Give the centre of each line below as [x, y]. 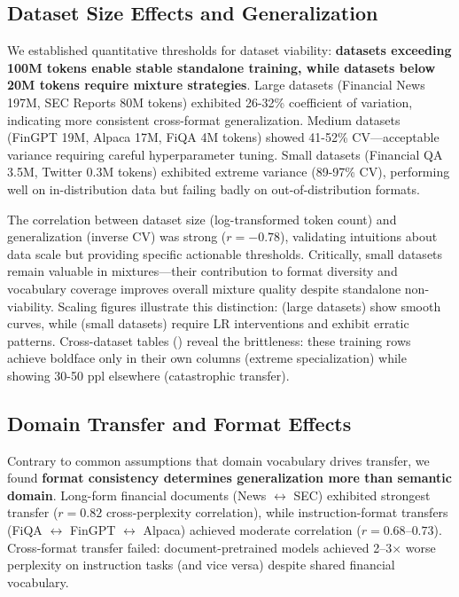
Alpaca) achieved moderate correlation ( [252, 530]
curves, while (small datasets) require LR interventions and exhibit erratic [208, 323]
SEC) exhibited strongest [362, 495]
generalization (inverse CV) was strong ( [117, 236]
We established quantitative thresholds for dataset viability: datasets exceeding [229, 50]
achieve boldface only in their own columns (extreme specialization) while [207, 358]
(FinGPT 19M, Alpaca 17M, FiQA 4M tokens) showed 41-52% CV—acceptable [223, 137]
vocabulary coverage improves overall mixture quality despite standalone [204, 288]
